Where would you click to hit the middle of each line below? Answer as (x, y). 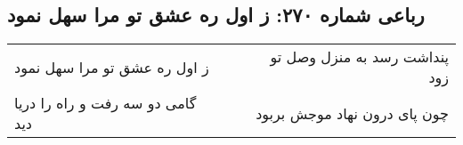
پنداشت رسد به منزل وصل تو (359, 57)
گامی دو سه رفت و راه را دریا (106, 103)
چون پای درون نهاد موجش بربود (352, 113)
